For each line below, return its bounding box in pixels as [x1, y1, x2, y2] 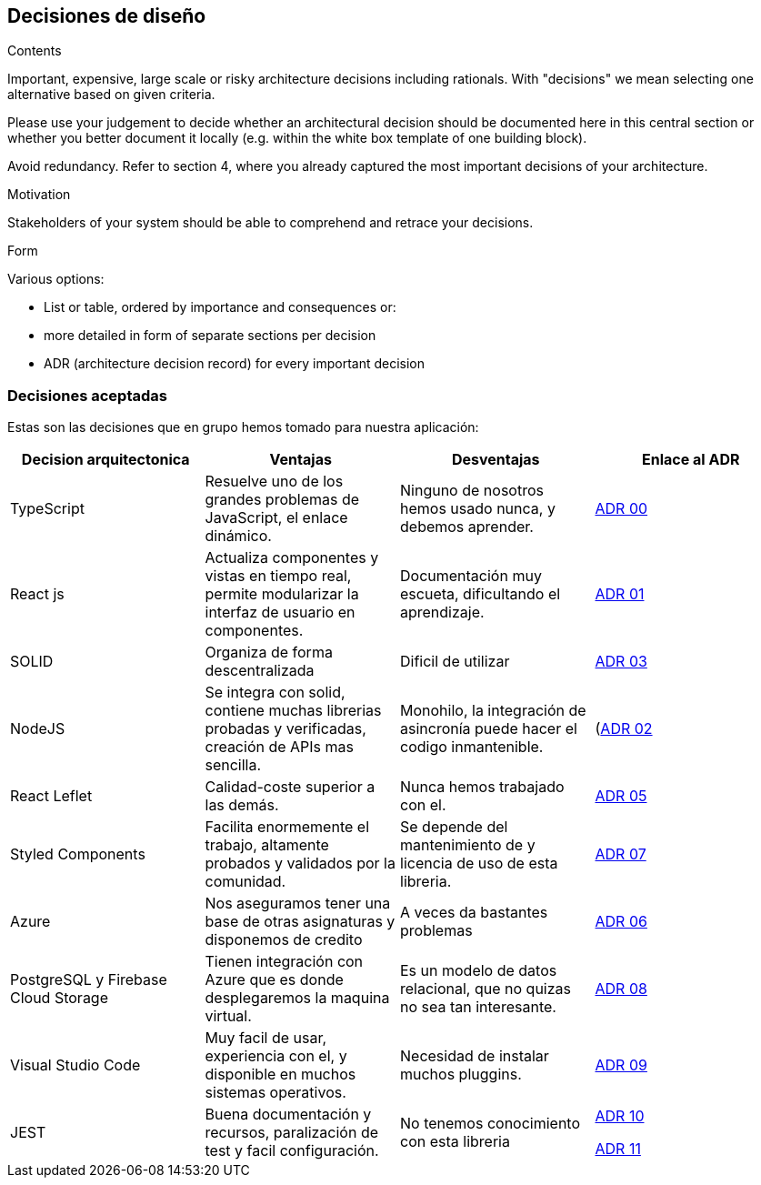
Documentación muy [400, 567, 542, 586]
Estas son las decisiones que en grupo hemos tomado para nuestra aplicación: [7, 419, 479, 436]
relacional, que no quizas [400, 979, 572, 999]
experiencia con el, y [205, 1047, 347, 1066]
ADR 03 [595, 652, 647, 671]
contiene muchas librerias [205, 701, 382, 720]
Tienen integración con [205, 952, 364, 971]
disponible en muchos [205, 1065, 356, 1084]
